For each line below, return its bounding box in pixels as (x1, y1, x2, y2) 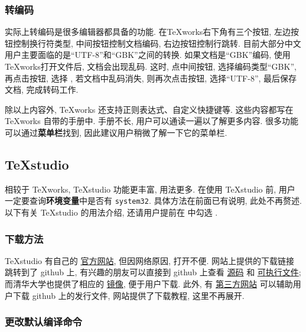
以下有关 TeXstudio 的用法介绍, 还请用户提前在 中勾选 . (5, 206, 218, 219)
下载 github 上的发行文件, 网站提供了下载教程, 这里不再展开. (12, 289, 245, 301)
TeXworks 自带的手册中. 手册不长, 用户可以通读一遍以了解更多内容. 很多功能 (5, 115, 299, 127)
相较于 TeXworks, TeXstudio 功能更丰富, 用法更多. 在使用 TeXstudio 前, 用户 (5, 183, 295, 195)
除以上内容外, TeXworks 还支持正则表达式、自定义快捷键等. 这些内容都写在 (5, 103, 294, 115)
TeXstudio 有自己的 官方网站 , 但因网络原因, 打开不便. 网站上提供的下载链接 (5, 254, 295, 266)
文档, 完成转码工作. (5, 83, 79, 96)
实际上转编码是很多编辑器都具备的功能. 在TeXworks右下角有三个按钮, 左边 (5, 25, 291, 38)
